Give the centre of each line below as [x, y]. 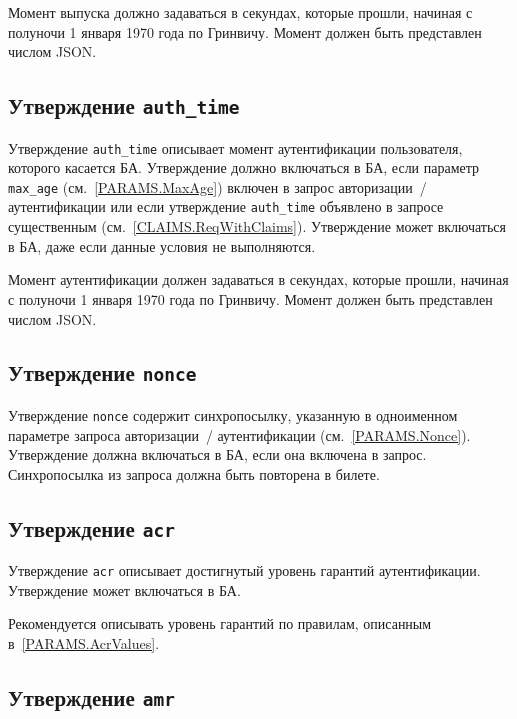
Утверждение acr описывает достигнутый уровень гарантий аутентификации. [244, 570]
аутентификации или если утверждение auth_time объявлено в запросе [226, 206]
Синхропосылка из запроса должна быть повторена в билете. [194, 473]
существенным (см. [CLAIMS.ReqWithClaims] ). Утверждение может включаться [257, 226]
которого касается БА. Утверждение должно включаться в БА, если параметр [244, 167]
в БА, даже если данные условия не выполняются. [162, 245]
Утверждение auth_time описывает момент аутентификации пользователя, [235, 147]
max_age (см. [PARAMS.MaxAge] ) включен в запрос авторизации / [217, 186]
